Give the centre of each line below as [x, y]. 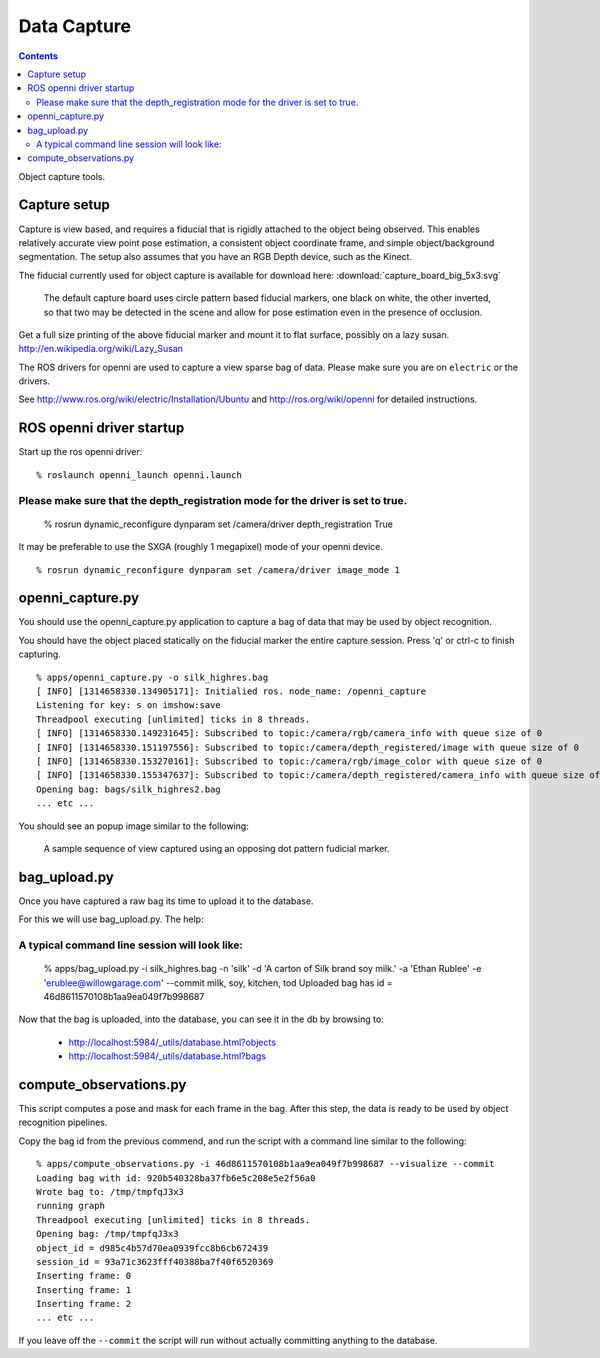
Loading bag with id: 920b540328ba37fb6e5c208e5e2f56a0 [176, 1178]
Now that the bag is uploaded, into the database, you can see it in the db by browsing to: [201, 1019]
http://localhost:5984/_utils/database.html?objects [172, 1042]
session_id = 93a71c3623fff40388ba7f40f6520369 [155, 1261]
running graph [70, 1206]
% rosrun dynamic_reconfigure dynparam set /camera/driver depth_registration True [218, 524]
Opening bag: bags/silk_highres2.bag [129, 789]
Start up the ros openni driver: [80, 452]
